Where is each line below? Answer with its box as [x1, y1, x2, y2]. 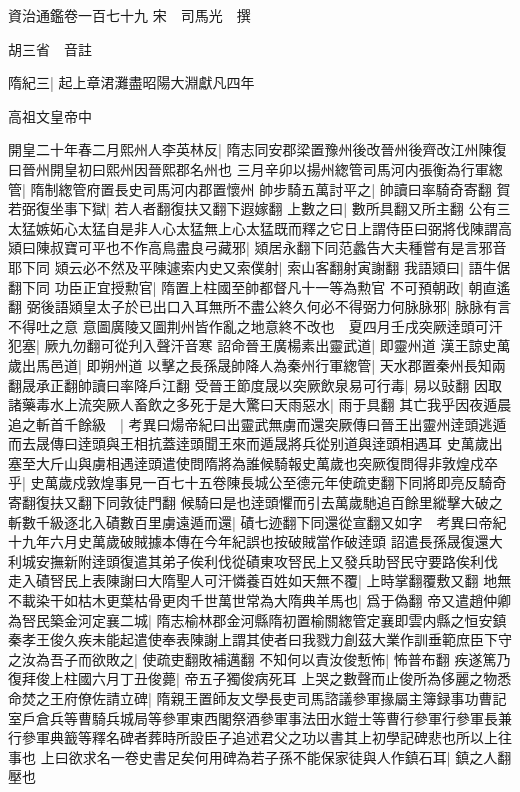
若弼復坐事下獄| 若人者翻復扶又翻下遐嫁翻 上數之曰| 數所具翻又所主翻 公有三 [8, 198, 511, 219]
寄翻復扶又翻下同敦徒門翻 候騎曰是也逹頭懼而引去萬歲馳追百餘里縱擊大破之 [8, 492, 503, 513]
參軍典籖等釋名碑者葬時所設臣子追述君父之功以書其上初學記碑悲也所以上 [21, 727, 498, 748]
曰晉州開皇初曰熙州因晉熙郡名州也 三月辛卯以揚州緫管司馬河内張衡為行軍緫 [8, 158, 503, 179]
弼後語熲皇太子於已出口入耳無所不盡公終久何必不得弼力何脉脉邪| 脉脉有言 [26, 296, 512, 317]
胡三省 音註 [8, 38, 92, 59]
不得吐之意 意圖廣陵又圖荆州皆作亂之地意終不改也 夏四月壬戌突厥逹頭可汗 [8, 315, 503, 336]
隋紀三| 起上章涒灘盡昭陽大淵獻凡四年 [8, 72, 255, 93]
